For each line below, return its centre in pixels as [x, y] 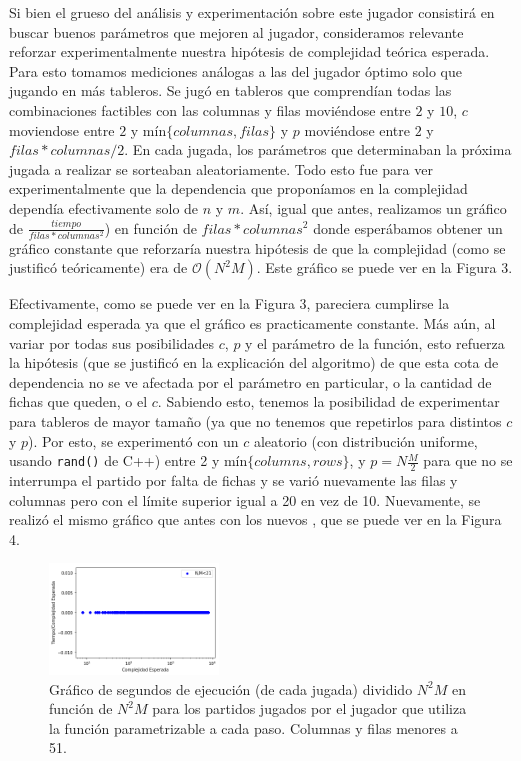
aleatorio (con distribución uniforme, [365, 440]
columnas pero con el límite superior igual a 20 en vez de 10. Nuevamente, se [245, 499]
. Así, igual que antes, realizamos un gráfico [373, 207]
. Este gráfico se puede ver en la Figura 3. [384, 267]
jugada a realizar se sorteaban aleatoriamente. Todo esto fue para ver [221, 168]
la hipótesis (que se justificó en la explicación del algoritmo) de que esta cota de [254, 362]
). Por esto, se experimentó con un [133, 440]
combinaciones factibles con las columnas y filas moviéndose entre [210, 109]
